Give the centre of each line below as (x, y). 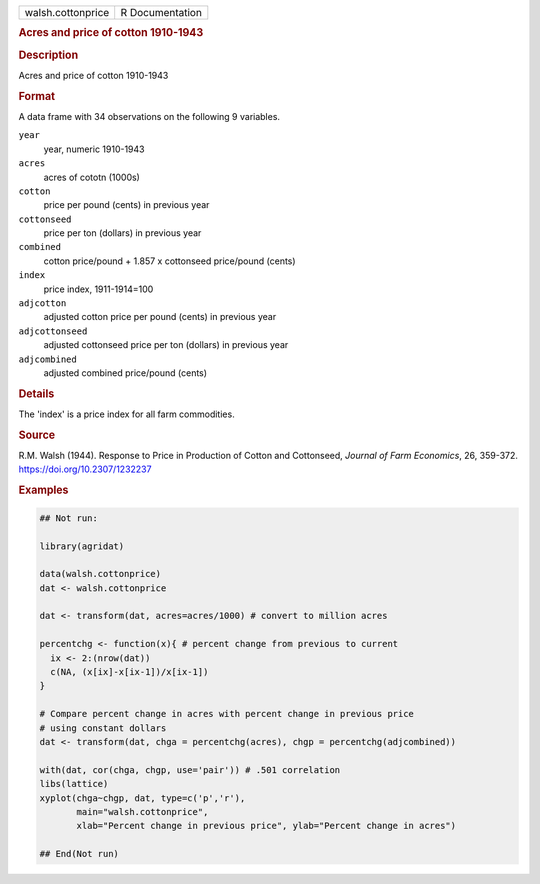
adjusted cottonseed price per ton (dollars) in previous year (166, 345)
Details (36, 393)
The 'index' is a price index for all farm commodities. (126, 414)
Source (37, 435)
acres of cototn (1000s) (91, 177)
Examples (43, 490)
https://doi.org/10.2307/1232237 (85, 469)
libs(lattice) (74, 784)
